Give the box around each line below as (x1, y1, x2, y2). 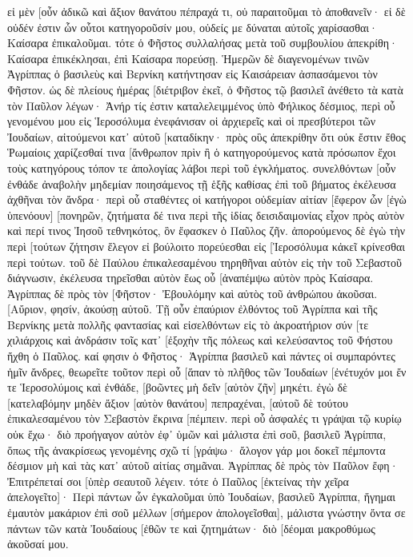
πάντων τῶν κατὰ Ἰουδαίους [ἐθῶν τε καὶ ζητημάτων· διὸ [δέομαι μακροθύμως (7, 519, 375, 536)
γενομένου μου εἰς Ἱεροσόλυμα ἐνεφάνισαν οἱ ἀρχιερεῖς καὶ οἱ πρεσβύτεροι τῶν (7, 113, 376, 129)
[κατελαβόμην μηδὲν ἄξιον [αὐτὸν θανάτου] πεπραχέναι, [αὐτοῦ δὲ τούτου (7, 394, 348, 411)
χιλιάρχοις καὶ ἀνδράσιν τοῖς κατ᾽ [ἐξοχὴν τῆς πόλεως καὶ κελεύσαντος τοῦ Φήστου (7, 332, 393, 348)
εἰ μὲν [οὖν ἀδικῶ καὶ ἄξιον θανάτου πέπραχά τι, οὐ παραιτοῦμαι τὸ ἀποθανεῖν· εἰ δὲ (7, 3, 406, 19)
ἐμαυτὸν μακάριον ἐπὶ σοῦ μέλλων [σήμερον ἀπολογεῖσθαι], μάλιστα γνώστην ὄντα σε (7, 504, 406, 520)
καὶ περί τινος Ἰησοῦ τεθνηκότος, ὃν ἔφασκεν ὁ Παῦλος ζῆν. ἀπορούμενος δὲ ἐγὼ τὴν (7, 222, 406, 239)
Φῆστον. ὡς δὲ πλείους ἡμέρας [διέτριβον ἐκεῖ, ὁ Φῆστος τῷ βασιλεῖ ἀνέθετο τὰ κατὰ (7, 81, 403, 97)
